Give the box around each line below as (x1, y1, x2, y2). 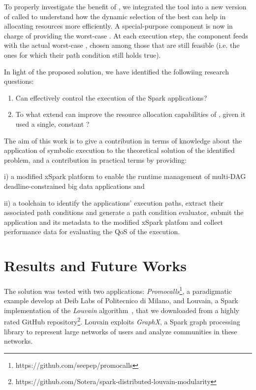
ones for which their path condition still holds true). (4, 49, 161, 60)
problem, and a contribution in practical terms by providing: (4, 154, 187, 165)
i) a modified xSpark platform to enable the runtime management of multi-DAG (4, 171, 246, 181)
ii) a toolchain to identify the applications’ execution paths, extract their (4, 197, 224, 208)
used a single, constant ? (15, 118, 90, 129)
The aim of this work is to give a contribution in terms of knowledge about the (4, 135, 242, 145)
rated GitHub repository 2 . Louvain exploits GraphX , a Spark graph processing (4, 315, 240, 327)
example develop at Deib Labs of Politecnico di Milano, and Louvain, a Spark (4, 295, 238, 306)
